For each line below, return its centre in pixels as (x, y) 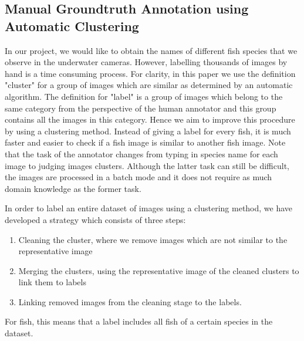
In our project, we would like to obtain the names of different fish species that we (151, 50)
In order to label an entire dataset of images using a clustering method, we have (149, 208)
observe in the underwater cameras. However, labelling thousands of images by (146, 62)
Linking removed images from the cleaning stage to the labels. (130, 301)
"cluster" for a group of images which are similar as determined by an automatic (149, 85)
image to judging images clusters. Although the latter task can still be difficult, (147, 165)
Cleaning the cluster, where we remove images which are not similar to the (153, 239)
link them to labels (52, 282)
